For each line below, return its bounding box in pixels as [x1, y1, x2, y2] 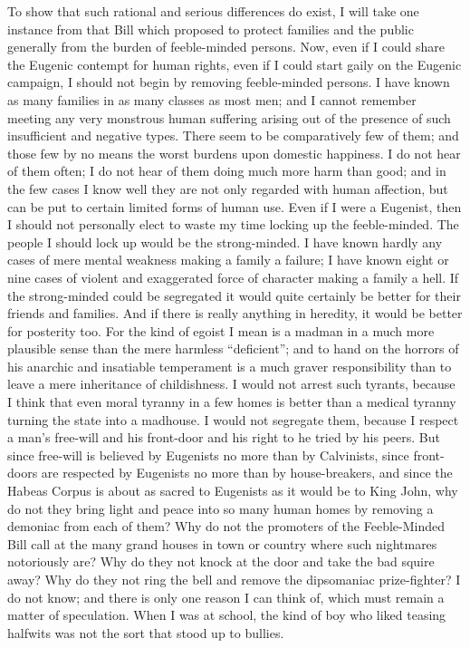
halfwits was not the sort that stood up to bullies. [7, 623, 284, 642]
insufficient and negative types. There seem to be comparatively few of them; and [7, 126, 459, 145]
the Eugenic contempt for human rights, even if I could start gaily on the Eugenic [7, 54, 462, 73]
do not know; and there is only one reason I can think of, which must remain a [7, 587, 445, 606]
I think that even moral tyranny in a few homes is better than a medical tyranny [7, 392, 456, 411]
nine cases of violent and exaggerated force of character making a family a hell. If [7, 267, 459, 286]
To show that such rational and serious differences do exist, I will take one [7, 2, 419, 20]
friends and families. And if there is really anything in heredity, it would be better [7, 304, 463, 323]
